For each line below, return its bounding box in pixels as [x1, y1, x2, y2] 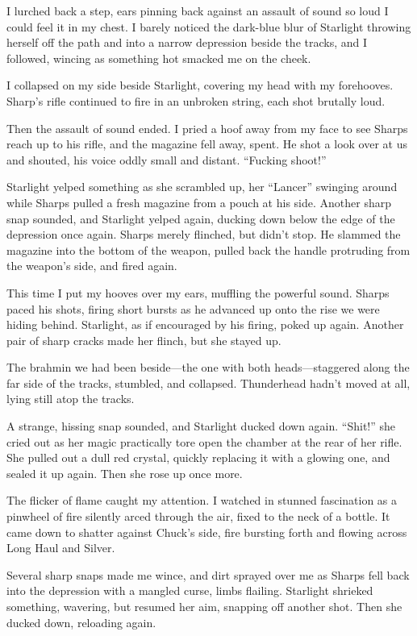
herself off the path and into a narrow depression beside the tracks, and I [6, 34, 368, 51]
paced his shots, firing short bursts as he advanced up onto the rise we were [6, 300, 380, 317]
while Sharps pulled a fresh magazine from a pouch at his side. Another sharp [6, 193, 391, 210]
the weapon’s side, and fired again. [6, 257, 177, 274]
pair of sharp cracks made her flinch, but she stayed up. [6, 331, 281, 348]
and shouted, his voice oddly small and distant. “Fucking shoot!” [6, 151, 327, 168]
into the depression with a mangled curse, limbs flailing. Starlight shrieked [6, 582, 373, 599]
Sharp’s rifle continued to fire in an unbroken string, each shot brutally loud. [6, 92, 386, 109]
